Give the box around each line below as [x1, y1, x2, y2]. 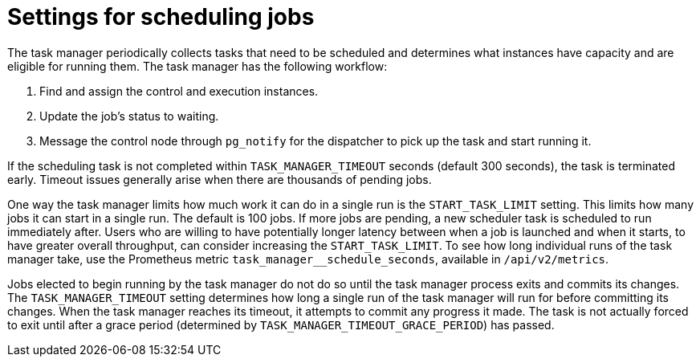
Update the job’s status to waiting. [39, 108, 219, 123]
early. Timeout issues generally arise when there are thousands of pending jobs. [7, 172, 432, 186]
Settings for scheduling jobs [7, 3, 315, 31]
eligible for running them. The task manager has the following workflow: [7, 59, 388, 73]
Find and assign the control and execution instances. [39, 84, 319, 98]
